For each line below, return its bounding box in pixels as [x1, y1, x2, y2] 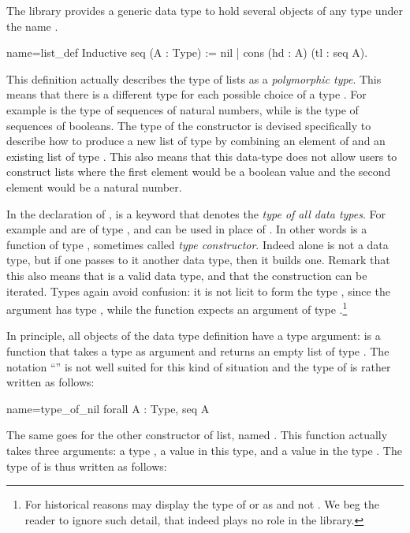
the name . [6, 17, 58, 34]
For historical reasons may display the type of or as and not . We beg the [24, 496, 379, 512]
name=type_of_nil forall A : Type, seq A [6, 400, 210, 416]
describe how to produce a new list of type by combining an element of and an [6, 132, 386, 149]
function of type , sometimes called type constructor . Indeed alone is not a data [6, 236, 389, 252]
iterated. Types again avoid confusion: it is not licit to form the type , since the [6, 282, 390, 299]
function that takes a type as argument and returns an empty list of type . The [6, 342, 389, 359]
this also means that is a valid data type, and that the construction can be [6, 266, 367, 283]
